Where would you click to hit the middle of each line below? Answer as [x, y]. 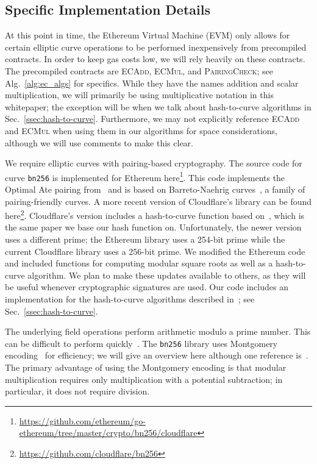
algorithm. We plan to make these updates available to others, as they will [167, 275]
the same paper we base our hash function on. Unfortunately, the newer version [153, 227]
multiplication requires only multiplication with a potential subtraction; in [144, 379]
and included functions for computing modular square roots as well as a [139, 263]
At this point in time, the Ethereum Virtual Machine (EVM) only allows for [148, 35]
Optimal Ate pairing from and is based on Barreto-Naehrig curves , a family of [155, 189]
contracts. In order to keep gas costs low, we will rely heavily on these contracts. [155, 59]
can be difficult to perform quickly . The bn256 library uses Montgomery [141, 343]
